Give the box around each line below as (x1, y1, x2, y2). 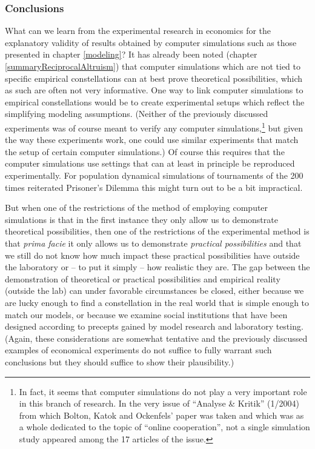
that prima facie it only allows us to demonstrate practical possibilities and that (5, 236, 302, 249)
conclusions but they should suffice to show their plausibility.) (5, 355, 234, 368)
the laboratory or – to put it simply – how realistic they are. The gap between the (5, 261, 310, 273)
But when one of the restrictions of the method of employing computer (5, 201, 268, 214)
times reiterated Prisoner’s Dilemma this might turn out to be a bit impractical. (5, 181, 303, 193)
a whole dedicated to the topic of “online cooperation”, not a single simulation (19, 421, 310, 433)
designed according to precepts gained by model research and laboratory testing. (5, 320, 303, 333)
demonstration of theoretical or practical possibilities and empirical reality (5, 272, 280, 285)
